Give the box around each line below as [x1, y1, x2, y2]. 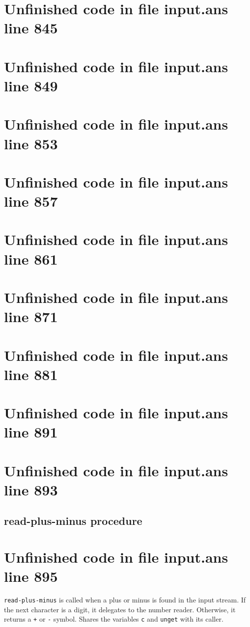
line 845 [4, 18, 58, 38]
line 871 [4, 306, 58, 327]
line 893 [4, 479, 58, 499]
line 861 [4, 248, 58, 269]
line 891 [4, 422, 58, 442]
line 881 [4, 364, 58, 384]
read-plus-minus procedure [4, 513, 142, 528]
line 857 [4, 191, 58, 211]
